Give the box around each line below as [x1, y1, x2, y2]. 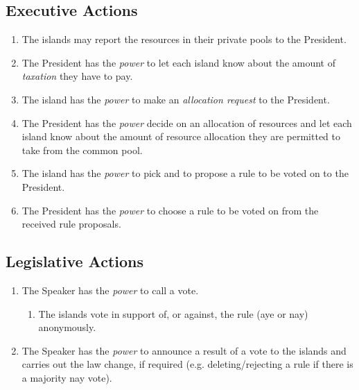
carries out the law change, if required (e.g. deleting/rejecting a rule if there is [21, 357, 353, 371]
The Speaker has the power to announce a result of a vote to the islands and [21, 343, 347, 357]
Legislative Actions [6, 251, 144, 272]
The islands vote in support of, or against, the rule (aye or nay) [38, 306, 308, 321]
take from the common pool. [21, 142, 143, 157]
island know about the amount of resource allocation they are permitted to [21, 129, 341, 144]
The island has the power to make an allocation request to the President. [21, 92, 330, 106]
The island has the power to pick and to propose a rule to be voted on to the [21, 166, 349, 180]
